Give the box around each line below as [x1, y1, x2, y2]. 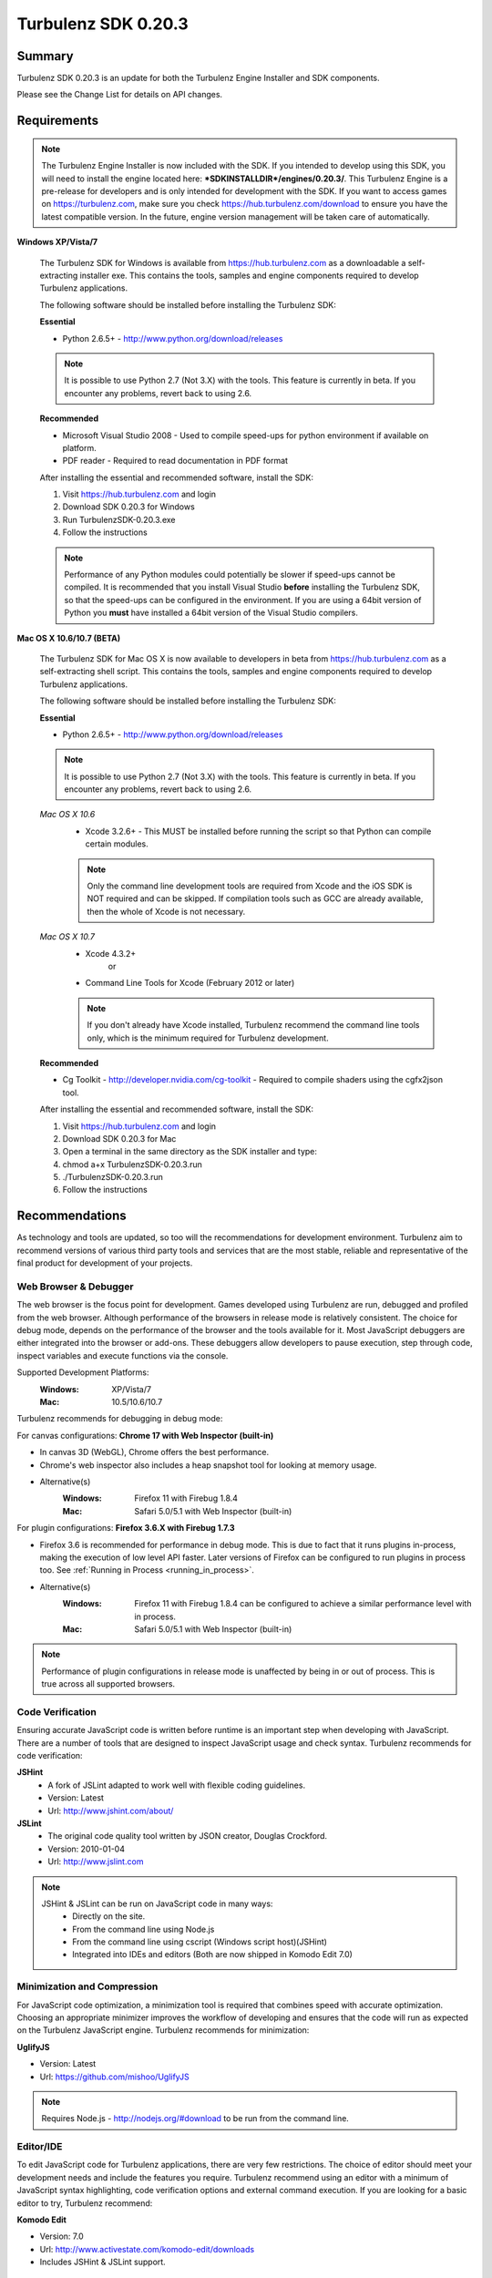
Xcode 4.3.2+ [85, 948, 137, 959]
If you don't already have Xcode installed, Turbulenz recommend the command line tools [87, 1020, 420, 1031]
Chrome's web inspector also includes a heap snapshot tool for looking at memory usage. [39, 1459, 377, 1471]
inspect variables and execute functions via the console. [16, 1349, 229, 1361]
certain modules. [85, 838, 149, 849]
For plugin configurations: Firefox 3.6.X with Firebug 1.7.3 [16, 1523, 236, 1534]
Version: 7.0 [39, 2231, 84, 2242]
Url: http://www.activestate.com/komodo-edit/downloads [39, 2243, 255, 2254]
